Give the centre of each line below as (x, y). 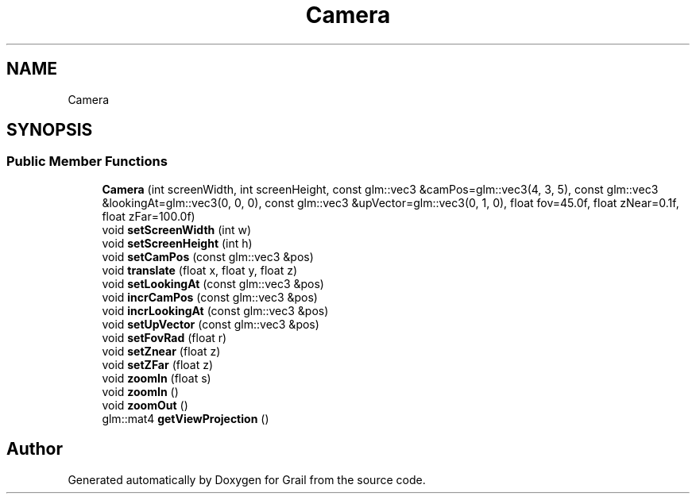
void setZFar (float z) (158, 364)
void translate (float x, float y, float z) (200, 270)
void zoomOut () (145, 405)
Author (35, 449)
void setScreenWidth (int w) (177, 229)
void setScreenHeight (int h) (177, 243)
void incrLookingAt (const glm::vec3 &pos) (215, 310)
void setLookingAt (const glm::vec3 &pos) (213, 283)
